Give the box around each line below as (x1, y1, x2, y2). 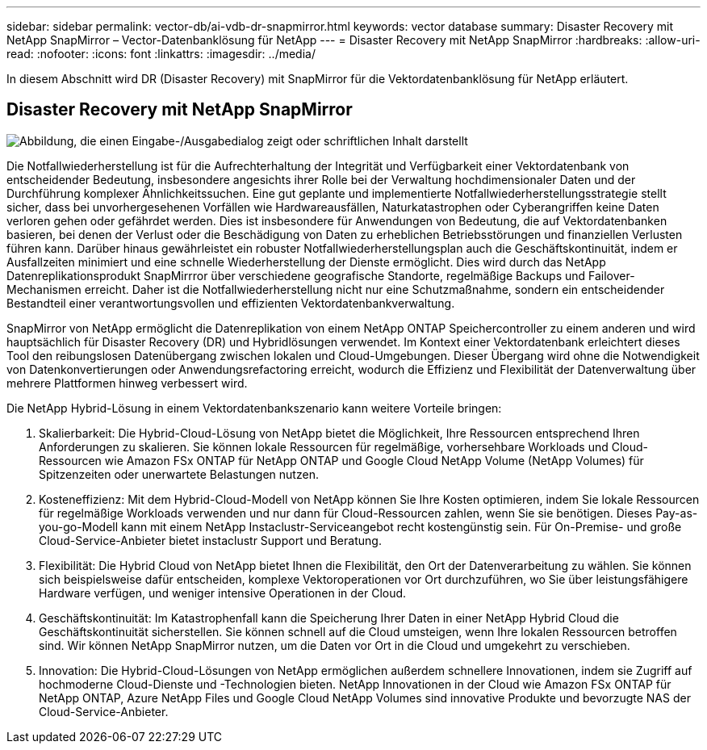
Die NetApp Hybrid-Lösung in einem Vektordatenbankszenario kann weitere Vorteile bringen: (6, 400, 502, 415)
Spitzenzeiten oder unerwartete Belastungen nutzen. (39, 467, 319, 481)
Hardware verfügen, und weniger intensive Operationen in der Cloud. (39, 585, 407, 600)
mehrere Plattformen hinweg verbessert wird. (6, 375, 248, 390)
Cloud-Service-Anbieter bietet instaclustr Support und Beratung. (39, 533, 382, 547)
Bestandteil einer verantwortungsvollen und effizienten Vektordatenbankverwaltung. (6, 295, 455, 310)
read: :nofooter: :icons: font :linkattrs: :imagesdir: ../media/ (6, 47, 316, 61)
